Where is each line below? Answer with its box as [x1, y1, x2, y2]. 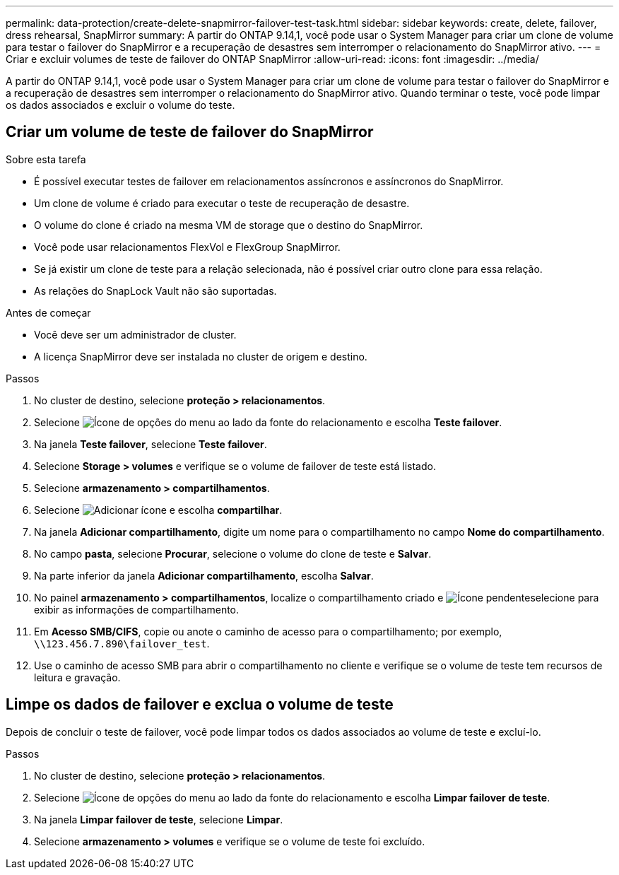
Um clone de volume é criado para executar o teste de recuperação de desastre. [34, 196, 410, 209]
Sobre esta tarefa [6, 153, 86, 165]
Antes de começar [6, 306, 91, 319]
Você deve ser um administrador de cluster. [34, 328, 237, 341]
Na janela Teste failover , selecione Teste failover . [34, 437, 267, 450]
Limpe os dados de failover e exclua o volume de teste [6, 695, 394, 714]
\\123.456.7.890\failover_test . [34, 637, 210, 650]
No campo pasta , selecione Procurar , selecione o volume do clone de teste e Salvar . [34, 547, 432, 560]
